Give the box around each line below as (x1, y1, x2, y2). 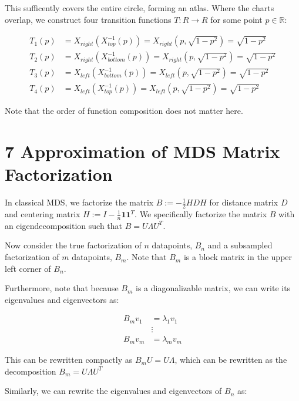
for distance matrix (209, 196, 278, 208)
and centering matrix (5, 208, 80, 220)
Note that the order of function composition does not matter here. (5, 105, 243, 117)
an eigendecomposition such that (5, 219, 123, 231)
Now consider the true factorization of (5, 239, 142, 251)
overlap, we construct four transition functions (5, 13, 172, 25)
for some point (210, 13, 263, 25)
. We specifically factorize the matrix (135, 208, 267, 220)
